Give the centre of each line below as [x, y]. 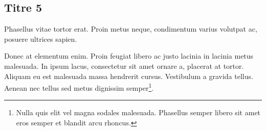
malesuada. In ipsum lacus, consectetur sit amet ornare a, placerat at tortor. [124, 65]
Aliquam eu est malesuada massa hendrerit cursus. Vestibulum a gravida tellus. [129, 76]
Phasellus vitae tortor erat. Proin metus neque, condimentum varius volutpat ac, [131, 29]
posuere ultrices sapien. [41, 38]
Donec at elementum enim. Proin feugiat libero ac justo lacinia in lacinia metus [129, 56]
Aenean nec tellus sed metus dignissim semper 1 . [79, 87]
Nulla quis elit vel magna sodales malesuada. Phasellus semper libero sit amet [138, 112]
